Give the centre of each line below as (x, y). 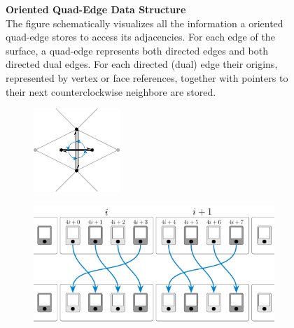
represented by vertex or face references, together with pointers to (147, 77)
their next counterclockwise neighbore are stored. (111, 91)
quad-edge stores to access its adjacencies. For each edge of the (140, 37)
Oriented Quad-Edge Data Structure (96, 9)
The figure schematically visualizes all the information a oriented (145, 23)
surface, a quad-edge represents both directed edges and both (137, 50)
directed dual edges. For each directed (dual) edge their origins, (142, 64)
